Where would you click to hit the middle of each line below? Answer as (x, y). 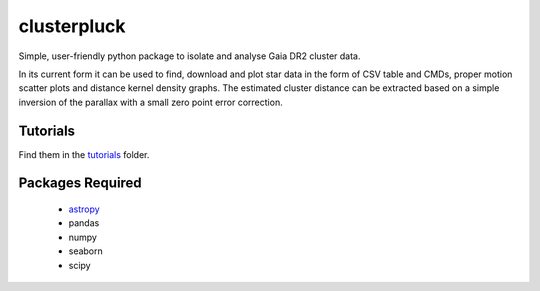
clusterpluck (72, 26)
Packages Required (80, 183)
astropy (84, 209)
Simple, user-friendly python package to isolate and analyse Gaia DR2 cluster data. (189, 56)
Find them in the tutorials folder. (84, 154)
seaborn (86, 251)
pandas (84, 223)
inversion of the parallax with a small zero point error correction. (151, 102)
